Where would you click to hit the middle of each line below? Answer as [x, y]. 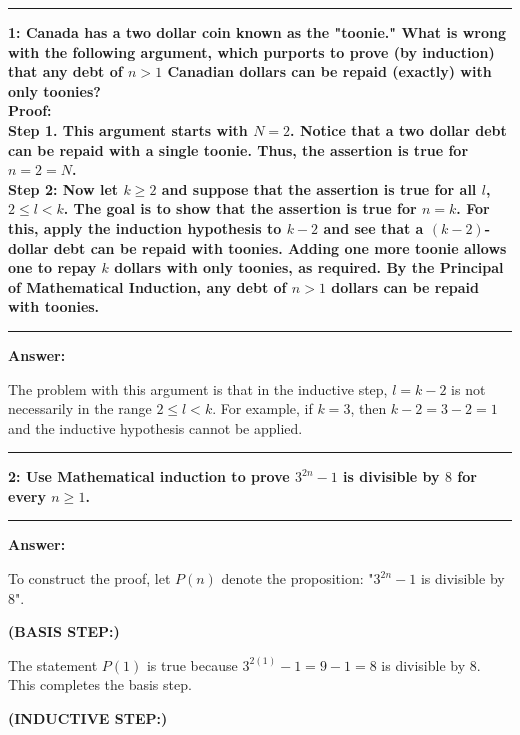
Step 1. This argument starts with [128, 129]
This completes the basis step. [100, 684]
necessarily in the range [80, 408]
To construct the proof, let [89, 578]
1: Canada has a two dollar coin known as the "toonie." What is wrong [257, 32]
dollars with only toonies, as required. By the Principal [309, 267]
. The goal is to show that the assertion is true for [240, 208]
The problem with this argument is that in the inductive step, [198, 388]
